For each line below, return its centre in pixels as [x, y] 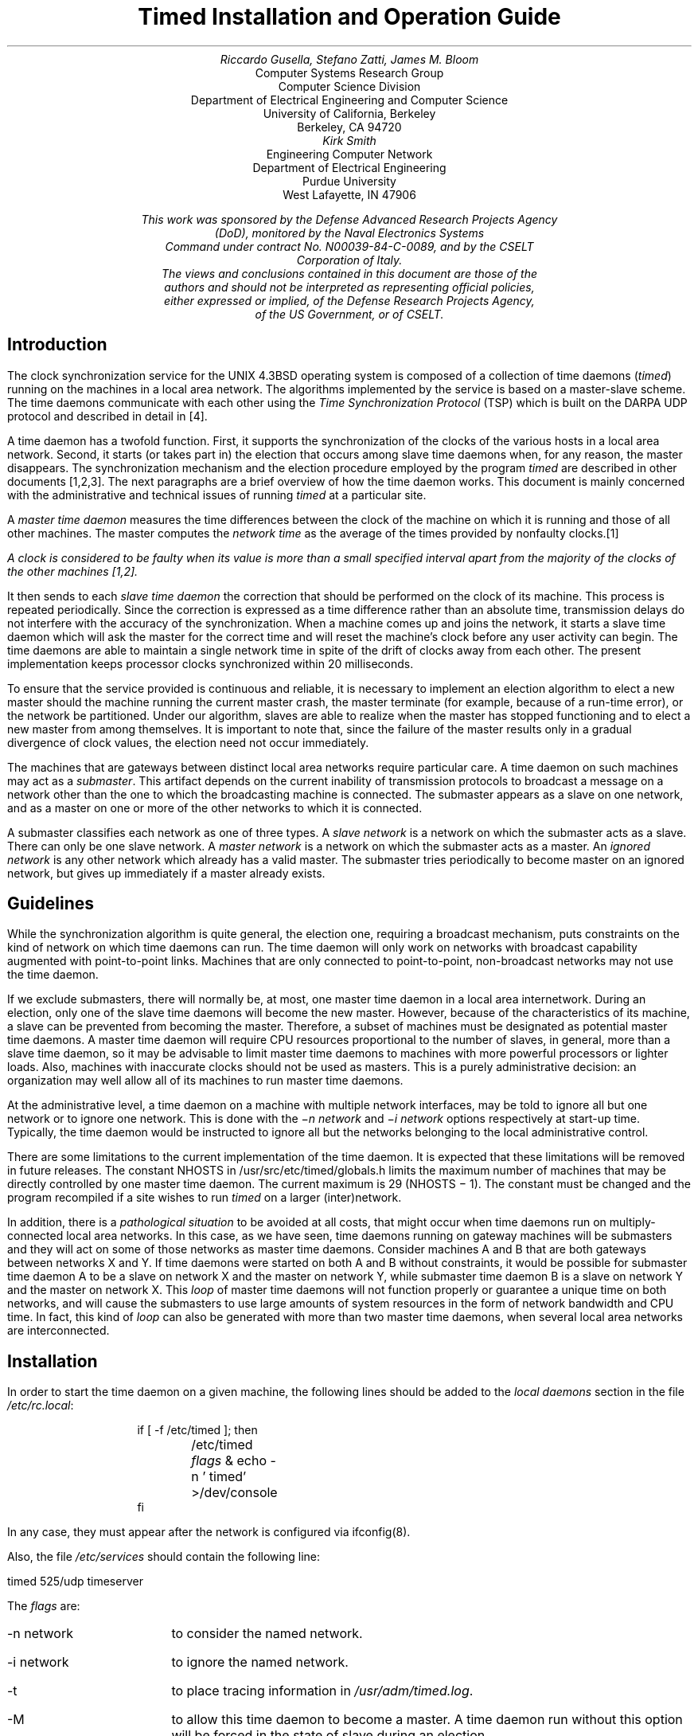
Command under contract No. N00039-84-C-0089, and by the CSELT [349, 246]
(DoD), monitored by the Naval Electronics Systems [349, 233]
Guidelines [51, 904]
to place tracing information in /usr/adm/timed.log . [322, 1691]
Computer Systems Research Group [349, 72]
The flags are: [44, 1606]
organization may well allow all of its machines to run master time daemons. [205, 1081]
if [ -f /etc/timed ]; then [197, 1430]
